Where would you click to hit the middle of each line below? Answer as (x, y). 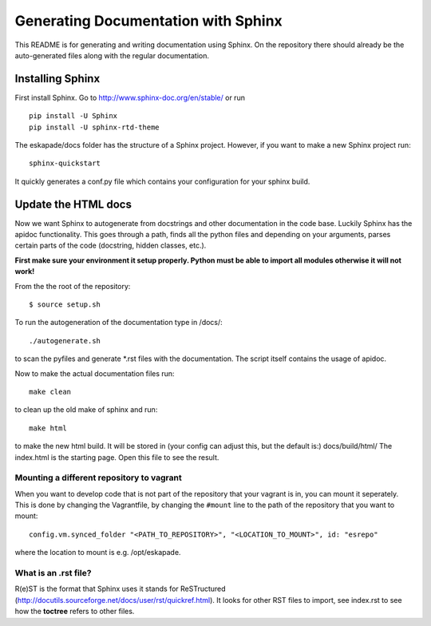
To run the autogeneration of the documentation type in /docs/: (119, 323)
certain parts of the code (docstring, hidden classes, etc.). (111, 246)
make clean (50, 392)
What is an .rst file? (53, 573)
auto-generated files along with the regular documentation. (112, 55)
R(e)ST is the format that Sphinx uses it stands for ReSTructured (121, 589)
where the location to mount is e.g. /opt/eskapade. (98, 553)
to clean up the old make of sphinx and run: (86, 410)
